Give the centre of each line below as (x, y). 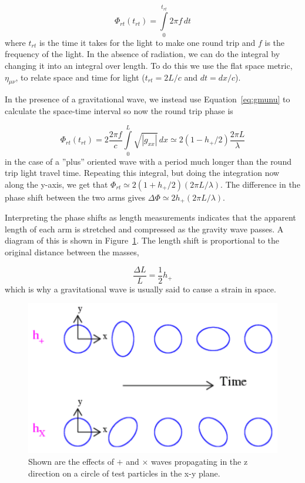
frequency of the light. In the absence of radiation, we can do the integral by (143, 54)
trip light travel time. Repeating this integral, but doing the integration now (142, 173)
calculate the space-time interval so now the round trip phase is (119, 110)
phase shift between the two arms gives (75, 197)
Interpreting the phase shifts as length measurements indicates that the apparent (150, 217)
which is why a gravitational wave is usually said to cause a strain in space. (140, 289)
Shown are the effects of (71, 461)
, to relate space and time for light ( (80, 77)
